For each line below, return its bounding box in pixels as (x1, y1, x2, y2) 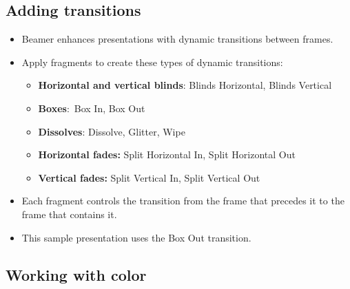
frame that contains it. (21, 206, 117, 221)
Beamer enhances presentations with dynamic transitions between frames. (21, 32, 333, 46)
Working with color (6, 264, 147, 285)
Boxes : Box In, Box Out (38, 100, 145, 115)
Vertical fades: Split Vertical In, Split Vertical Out (38, 170, 260, 184)
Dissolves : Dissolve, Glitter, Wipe (38, 124, 185, 138)
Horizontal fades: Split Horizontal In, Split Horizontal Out (38, 147, 296, 162)
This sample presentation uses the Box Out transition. (21, 230, 251, 244)
